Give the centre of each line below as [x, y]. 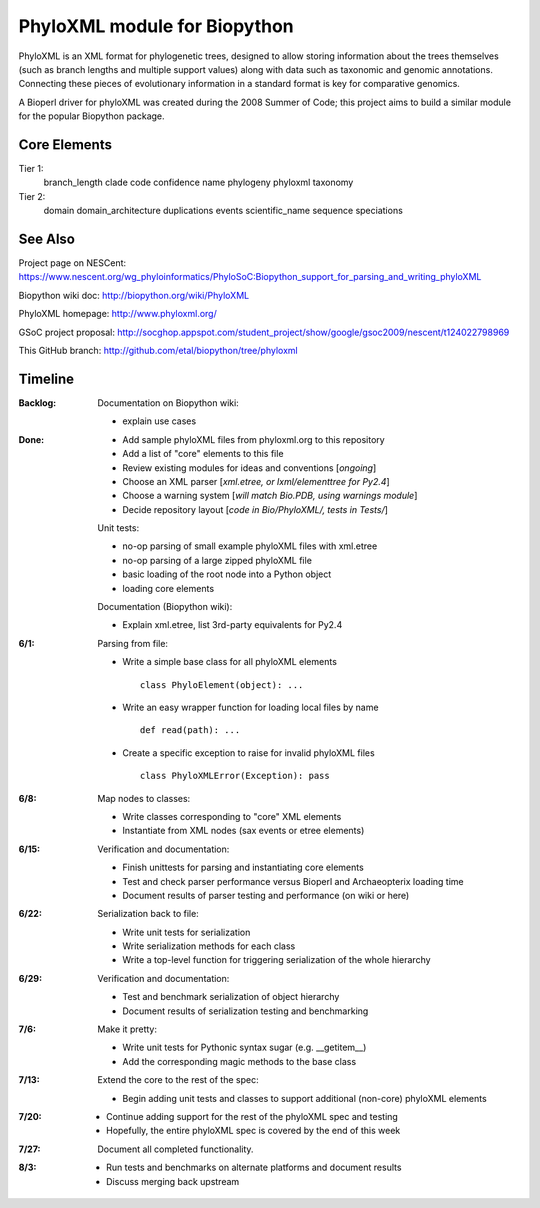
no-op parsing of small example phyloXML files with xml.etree [250, 546]
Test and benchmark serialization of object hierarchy [231, 997]
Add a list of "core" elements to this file [203, 454]
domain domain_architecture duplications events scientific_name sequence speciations [223, 211]
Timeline [46, 378]
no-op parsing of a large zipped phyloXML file [217, 560]
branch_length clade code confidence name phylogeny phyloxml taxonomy [198, 182]
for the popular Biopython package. [91, 116]
